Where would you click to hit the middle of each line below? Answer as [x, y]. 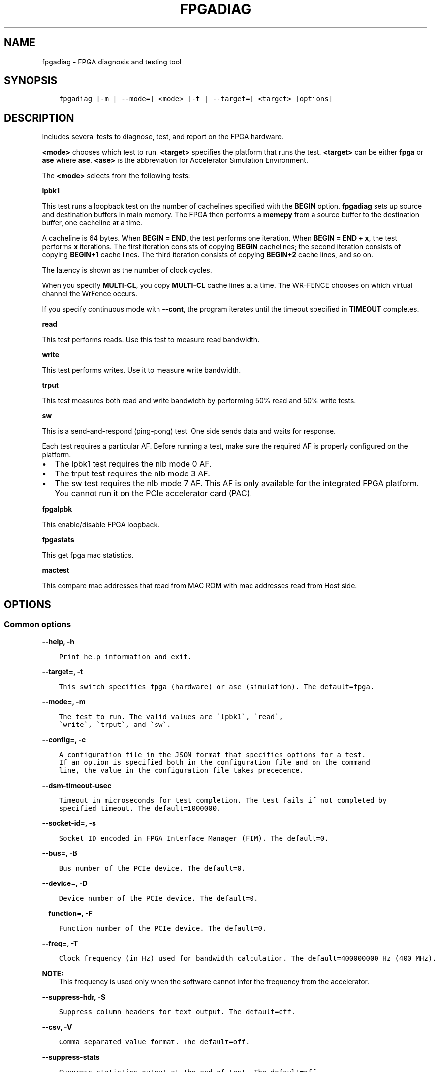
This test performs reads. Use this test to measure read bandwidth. [151, 340]
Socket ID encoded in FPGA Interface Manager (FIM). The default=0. [194, 838]
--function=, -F [67, 913]
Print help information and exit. [125, 656]
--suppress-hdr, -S [74, 997]
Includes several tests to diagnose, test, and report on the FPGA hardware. [163, 137]
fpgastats [58, 540]
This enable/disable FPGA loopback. [101, 525]
